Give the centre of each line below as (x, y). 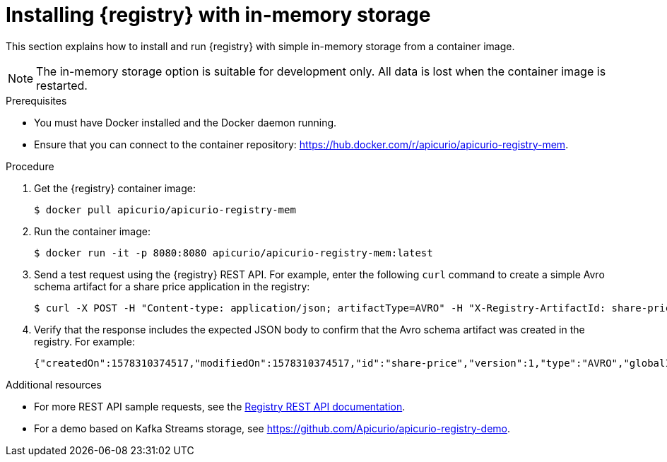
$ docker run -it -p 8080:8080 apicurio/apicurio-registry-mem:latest (234, 253)
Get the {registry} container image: (115, 188)
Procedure (30, 166)
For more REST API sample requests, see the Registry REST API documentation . (220, 406)
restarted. (62, 85)
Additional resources (54, 384)
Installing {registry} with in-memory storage (218, 15)
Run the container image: (92, 231)
